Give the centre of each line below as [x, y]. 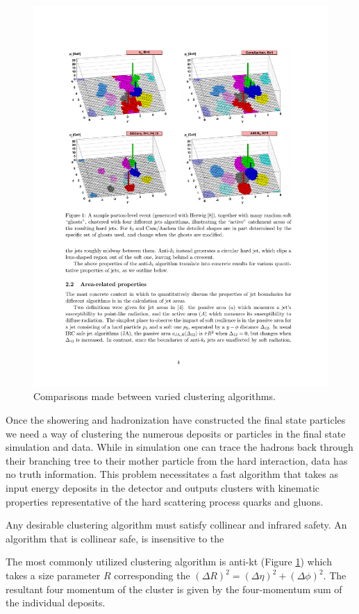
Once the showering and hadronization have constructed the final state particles [176, 420]
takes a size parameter [53, 575]
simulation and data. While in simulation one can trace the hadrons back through [179, 447]
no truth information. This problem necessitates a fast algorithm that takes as [172, 474]
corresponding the [152, 575]
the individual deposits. [56, 603]
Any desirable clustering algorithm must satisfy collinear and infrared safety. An [176, 525]
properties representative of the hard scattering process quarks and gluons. [165, 501]
